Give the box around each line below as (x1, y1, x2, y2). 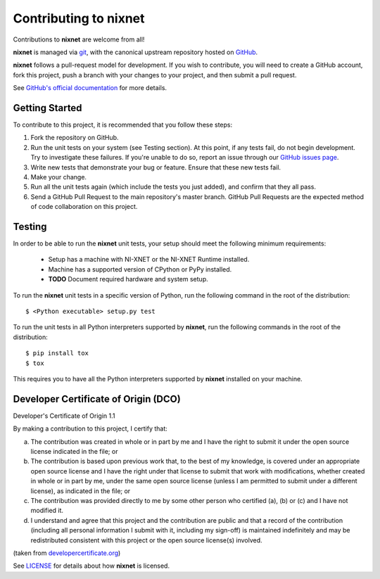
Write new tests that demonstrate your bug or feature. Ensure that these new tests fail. (30, 163, 281, 172)
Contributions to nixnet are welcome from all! (13, 35, 145, 44)
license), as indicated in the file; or (30, 486, 131, 495)
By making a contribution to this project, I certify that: (13, 424, 168, 433)
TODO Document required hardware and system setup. (48, 275, 208, 284)
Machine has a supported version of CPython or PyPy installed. (48, 265, 232, 274)
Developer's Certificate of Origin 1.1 (13, 412, 115, 420)
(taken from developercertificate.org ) (13, 549, 121, 557)
